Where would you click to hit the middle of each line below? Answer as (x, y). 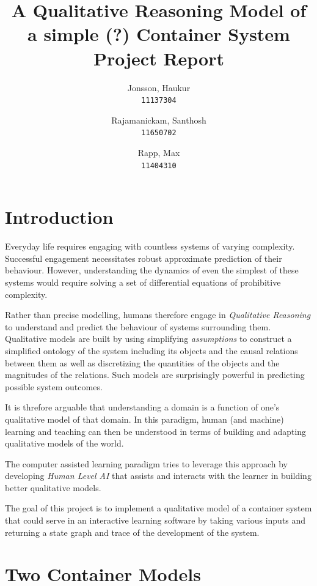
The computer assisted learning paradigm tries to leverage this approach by (146, 463)
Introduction (59, 217)
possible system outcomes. (54, 386)
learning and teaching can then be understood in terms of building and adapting (156, 431)
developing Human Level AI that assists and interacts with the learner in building (158, 476)
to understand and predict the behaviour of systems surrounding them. (138, 326)
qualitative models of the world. (64, 443)
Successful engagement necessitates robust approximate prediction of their (144, 258)
